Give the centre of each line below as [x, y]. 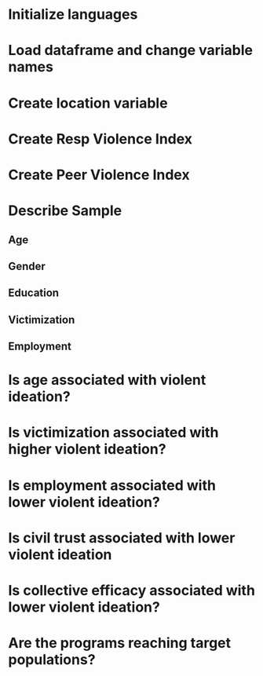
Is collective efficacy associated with [131, 591]
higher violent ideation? [87, 449]
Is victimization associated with [113, 433]
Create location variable [88, 103]
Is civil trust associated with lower [122, 537]
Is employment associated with [112, 485]
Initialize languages [73, 15]
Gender [27, 266]
